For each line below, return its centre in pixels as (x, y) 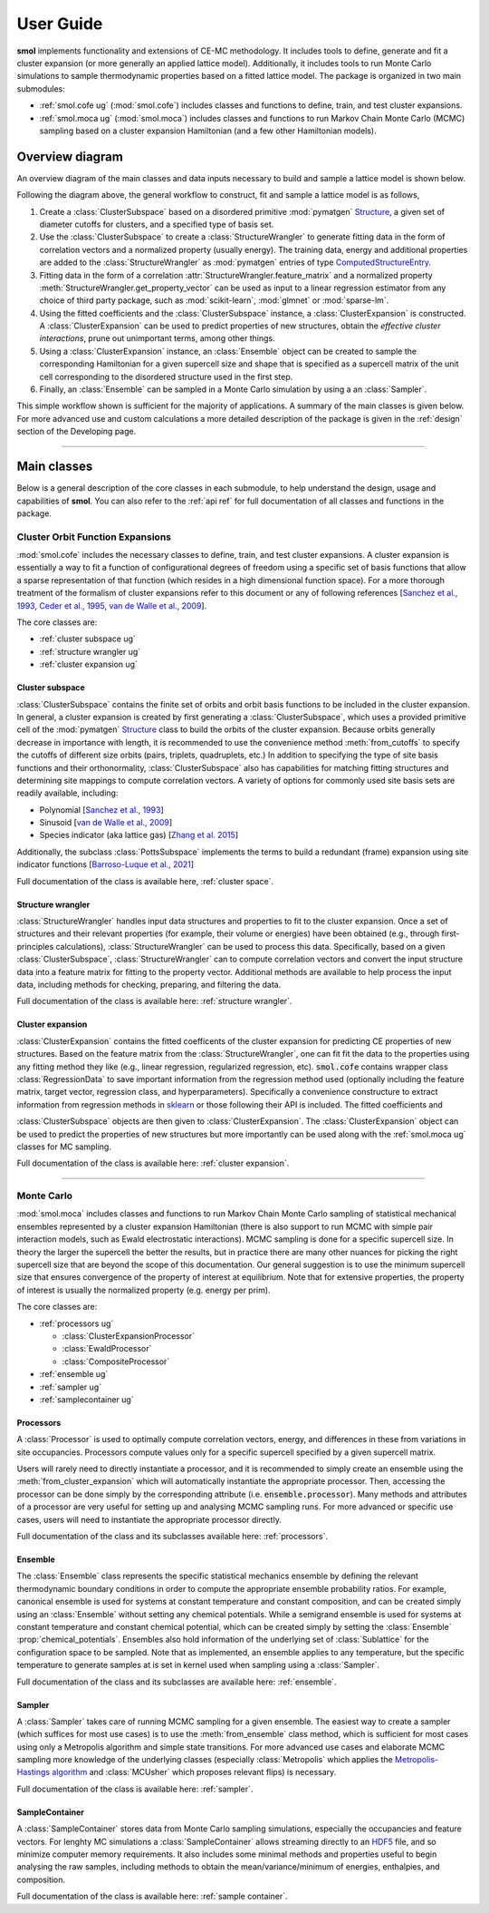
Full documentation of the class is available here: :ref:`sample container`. (152, 1897)
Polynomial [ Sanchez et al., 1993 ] (101, 810)
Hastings (33, 1772)
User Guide (60, 24)
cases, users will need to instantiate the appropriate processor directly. (149, 1519)
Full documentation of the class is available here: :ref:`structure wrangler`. (154, 1001)
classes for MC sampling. (64, 1147)
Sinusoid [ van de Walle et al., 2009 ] (106, 823)
